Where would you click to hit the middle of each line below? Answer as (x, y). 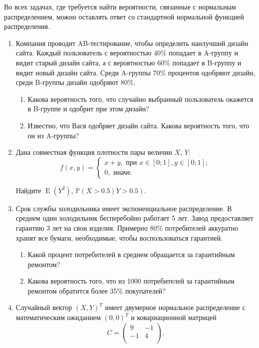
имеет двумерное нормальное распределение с (175, 307)
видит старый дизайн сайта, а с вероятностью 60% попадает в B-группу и (129, 62)
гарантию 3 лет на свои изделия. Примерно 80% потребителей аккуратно (127, 227)
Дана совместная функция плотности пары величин (94, 152)
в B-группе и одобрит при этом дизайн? (88, 109)
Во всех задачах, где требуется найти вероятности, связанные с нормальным (120, 6)
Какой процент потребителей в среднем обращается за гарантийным (131, 254)
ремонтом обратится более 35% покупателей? (97, 290)
